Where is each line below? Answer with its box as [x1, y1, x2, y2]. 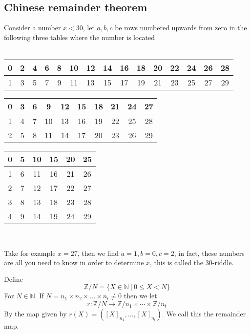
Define [4, 273, 23, 284]
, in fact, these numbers [174, 248, 245, 258]
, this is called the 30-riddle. [150, 257, 234, 268]
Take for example [4, 248, 56, 258]
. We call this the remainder [162, 308, 246, 318]
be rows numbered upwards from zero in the [115, 22, 247, 33]
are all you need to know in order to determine [4, 257, 144, 268]
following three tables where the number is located [4, 32, 155, 42]
